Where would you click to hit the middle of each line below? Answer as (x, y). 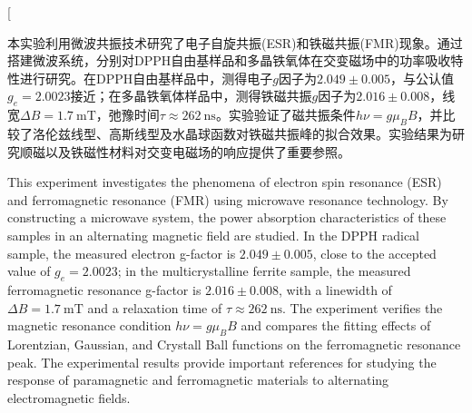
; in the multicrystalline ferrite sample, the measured (264, 271)
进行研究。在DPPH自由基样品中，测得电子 (146, 78)
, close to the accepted (374, 253)
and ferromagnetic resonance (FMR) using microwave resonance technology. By (228, 199)
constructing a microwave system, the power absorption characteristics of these (227, 217)
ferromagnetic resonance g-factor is (104, 289)
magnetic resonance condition (89, 325)
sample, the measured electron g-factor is (122, 253)
